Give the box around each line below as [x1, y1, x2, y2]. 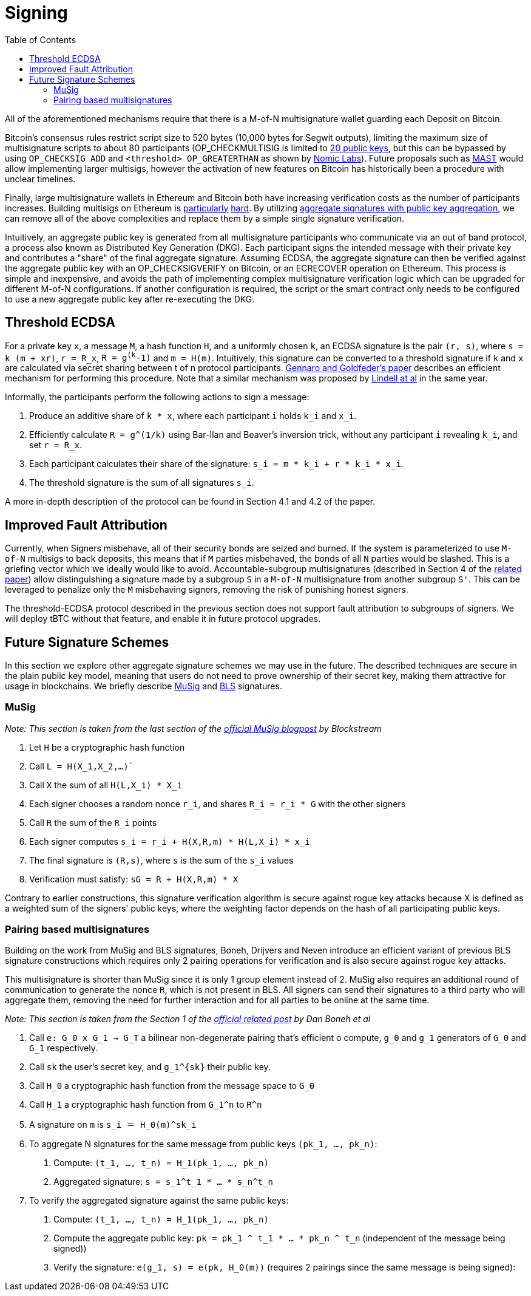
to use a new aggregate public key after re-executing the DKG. [5, 293, 255, 304]
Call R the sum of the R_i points [29, 817, 157, 828]
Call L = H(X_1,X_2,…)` [29, 760, 134, 771]
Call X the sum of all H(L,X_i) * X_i [29, 779, 183, 790]
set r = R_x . [29, 440, 83, 451]
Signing [5, 2, 68, 23]
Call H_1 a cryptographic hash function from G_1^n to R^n [29, 1099, 262, 1110]
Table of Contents [5, 34, 76, 45]
